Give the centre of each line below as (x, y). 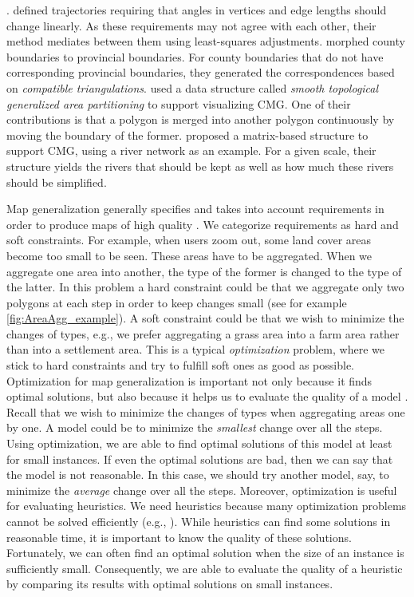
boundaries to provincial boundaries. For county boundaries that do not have (195, 56)
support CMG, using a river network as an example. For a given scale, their (191, 150)
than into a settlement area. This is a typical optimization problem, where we (195, 349)
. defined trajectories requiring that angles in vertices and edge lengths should (197, 10)
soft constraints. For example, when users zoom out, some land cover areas (189, 240)
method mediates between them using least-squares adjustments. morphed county (206, 41)
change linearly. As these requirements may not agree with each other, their (191, 25)
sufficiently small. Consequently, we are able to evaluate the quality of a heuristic (205, 568)
